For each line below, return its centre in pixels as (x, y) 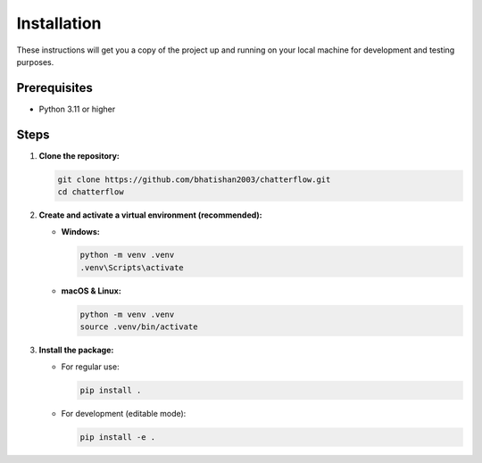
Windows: (80, 231)
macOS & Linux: (91, 291)
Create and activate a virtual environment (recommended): (150, 215)
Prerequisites (54, 88)
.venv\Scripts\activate (132, 267)
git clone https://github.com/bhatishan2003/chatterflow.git (194, 179)
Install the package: (76, 350)
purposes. (35, 62)
